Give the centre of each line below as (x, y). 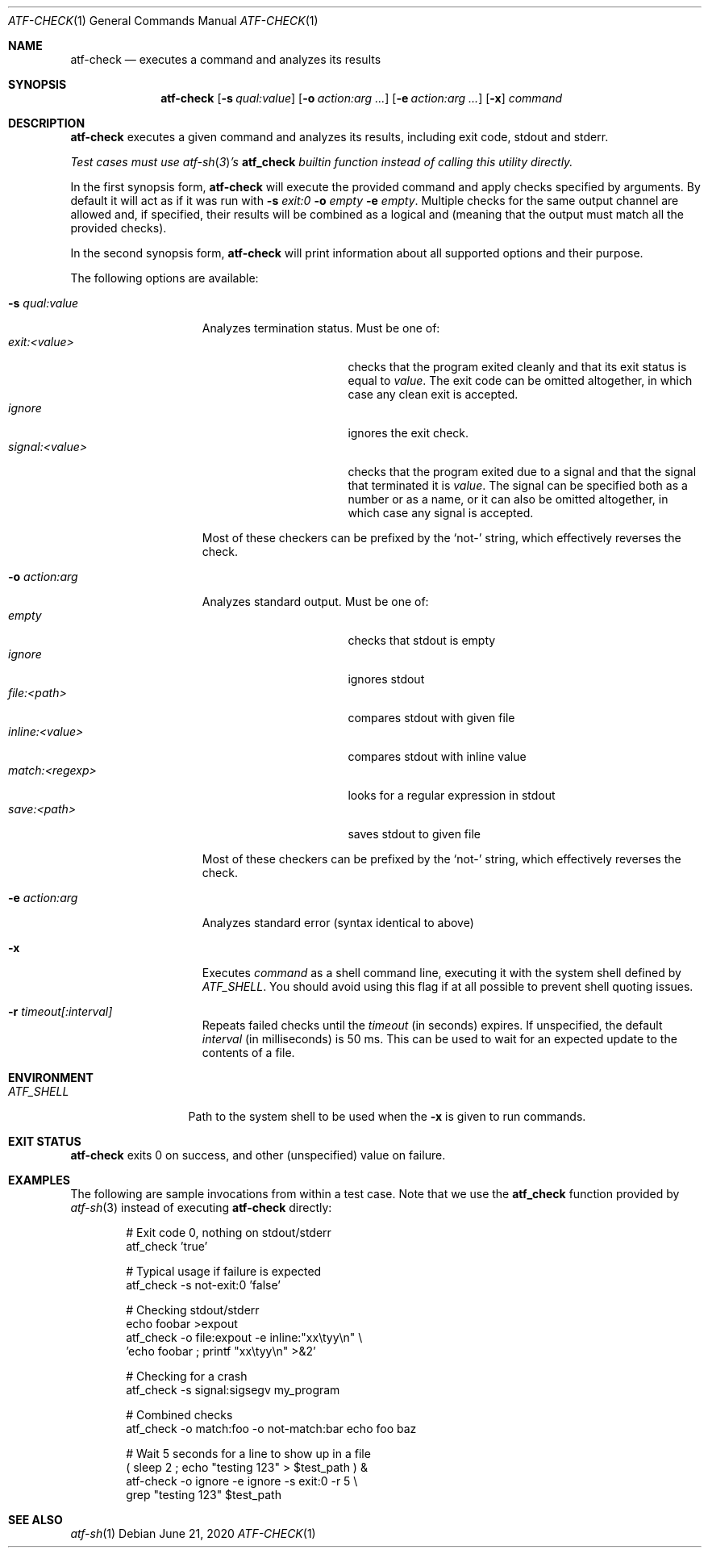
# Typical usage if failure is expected (224, 1271)
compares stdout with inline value (437, 756)
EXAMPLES (39, 1180)
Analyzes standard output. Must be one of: (315, 602)
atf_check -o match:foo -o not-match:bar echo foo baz (271, 1429)
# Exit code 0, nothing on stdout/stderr (229, 1232)
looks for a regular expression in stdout (452, 795)
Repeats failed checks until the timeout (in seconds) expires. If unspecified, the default (432, 1025)
